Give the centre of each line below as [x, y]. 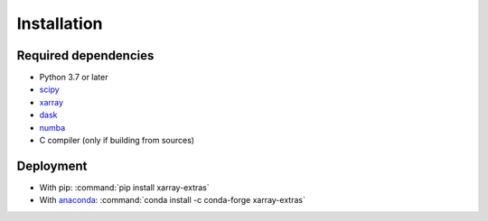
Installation [60, 23]
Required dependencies [85, 55]
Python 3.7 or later [74, 78]
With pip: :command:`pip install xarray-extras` [124, 187]
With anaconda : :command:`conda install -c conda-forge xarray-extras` [173, 200]
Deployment [52, 166]
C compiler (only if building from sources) [117, 141]
